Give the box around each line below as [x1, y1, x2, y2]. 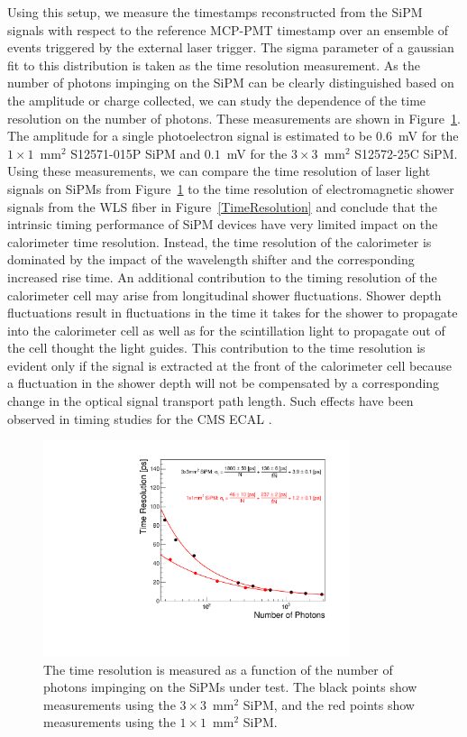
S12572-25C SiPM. [354, 143, 458, 162]
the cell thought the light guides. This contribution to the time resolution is [7, 338, 426, 357]
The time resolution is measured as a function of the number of [43, 659, 393, 678]
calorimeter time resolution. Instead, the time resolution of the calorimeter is [7, 232, 432, 251]
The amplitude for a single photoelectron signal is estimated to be [7, 126, 372, 145]
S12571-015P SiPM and [70, 143, 201, 162]
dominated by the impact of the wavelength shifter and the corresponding [7, 250, 415, 269]
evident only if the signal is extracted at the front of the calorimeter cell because [7, 355, 453, 374]
